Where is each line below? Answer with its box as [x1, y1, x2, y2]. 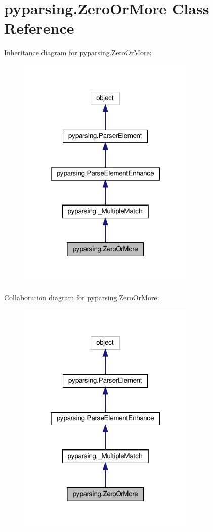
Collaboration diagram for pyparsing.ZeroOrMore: [4, 292, 159, 302]
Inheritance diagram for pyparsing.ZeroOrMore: [4, 47, 152, 58]
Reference [4, 18, 74, 38]
